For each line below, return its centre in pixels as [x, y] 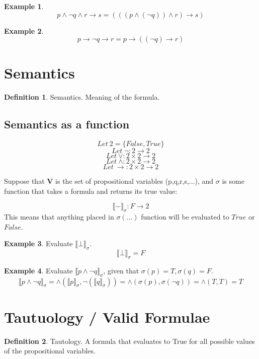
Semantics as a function [67, 124]
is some [233, 181]
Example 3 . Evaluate [38, 243]
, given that [121, 270]
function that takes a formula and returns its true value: [91, 191]
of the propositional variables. [50, 351]
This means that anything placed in [59, 217]
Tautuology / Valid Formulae [107, 316]
